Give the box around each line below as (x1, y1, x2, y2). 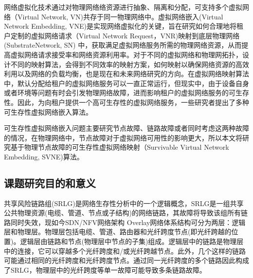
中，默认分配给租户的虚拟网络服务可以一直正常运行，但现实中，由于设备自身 (4, 78, 249, 88)
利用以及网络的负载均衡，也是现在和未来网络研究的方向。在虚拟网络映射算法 (4, 69, 249, 79)
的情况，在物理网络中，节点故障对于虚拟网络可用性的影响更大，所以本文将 (4, 132, 242, 142)
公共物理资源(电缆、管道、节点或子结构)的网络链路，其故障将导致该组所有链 (4, 208, 248, 218)
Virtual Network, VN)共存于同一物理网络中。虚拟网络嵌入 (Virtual (17, 11, 223, 21)
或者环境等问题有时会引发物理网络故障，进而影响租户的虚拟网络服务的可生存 (4, 87, 249, 98)
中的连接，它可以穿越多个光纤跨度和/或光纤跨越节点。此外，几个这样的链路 (4, 245, 246, 256)
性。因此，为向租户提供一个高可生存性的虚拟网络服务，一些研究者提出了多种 (4, 97, 249, 107)
